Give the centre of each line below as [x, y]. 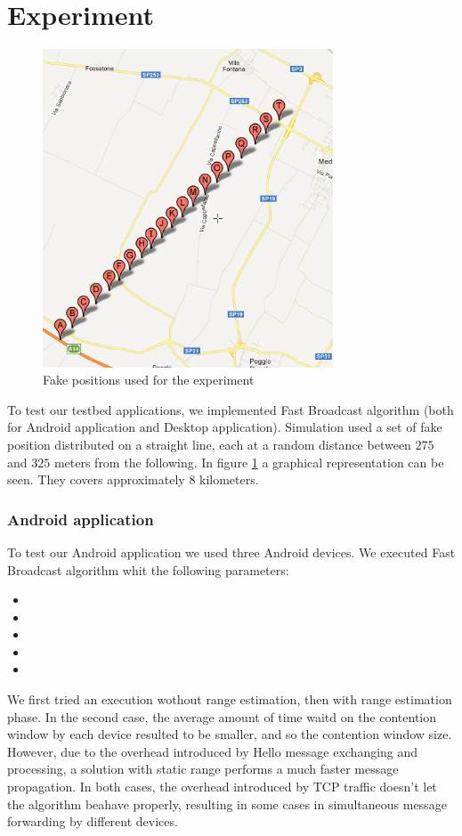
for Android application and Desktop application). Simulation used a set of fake [225, 427]
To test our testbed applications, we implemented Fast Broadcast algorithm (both [231, 409]
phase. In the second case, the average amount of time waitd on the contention [222, 716]
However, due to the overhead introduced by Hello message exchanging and [213, 751]
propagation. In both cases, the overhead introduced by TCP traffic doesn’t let [222, 787]
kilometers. [229, 479]
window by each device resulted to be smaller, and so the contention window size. [230, 734]
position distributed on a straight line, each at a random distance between [209, 444]
